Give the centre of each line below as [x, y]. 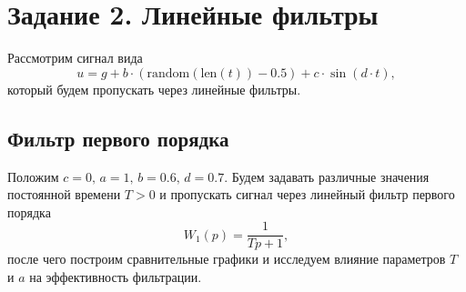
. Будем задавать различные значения [327, 176]
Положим [33, 176]
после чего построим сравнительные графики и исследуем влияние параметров [227, 259]
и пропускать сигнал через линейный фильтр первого [307, 194]
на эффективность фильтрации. [116, 276]
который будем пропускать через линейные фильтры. [154, 89]
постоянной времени [64, 194]
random [168, 73]
